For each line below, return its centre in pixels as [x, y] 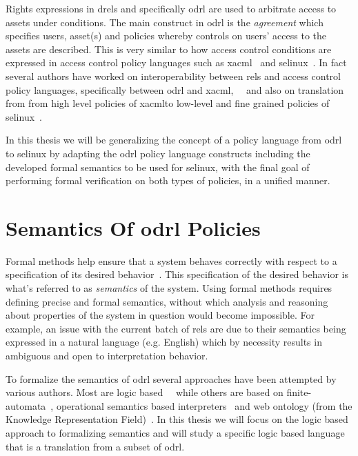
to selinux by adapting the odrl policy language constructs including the [158, 153]
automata [26, 405]
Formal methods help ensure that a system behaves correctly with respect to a [171, 260]
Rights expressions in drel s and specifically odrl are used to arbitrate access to [171, 8]
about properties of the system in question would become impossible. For [160, 315]
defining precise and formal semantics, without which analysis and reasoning [167, 301]
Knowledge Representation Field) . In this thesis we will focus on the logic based [177, 419]
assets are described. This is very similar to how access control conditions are [169, 49]
